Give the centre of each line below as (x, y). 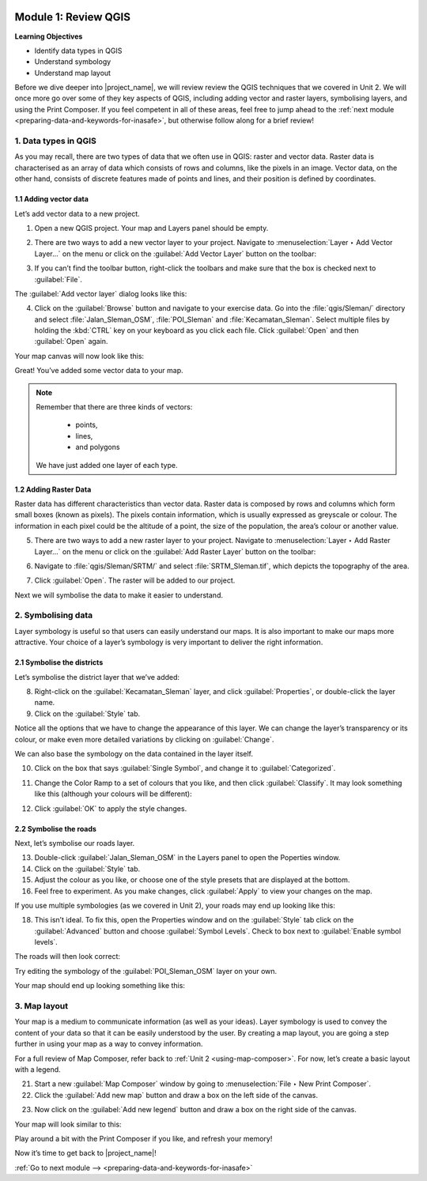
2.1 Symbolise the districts (59, 662)
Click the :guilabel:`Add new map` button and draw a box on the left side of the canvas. (176, 1095)
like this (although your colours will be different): (113, 794)
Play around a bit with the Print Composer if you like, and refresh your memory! (144, 1138)
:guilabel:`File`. (58, 279)
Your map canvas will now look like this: (79, 356)
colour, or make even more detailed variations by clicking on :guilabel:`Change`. (144, 739)
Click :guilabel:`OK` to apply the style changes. (111, 808)
